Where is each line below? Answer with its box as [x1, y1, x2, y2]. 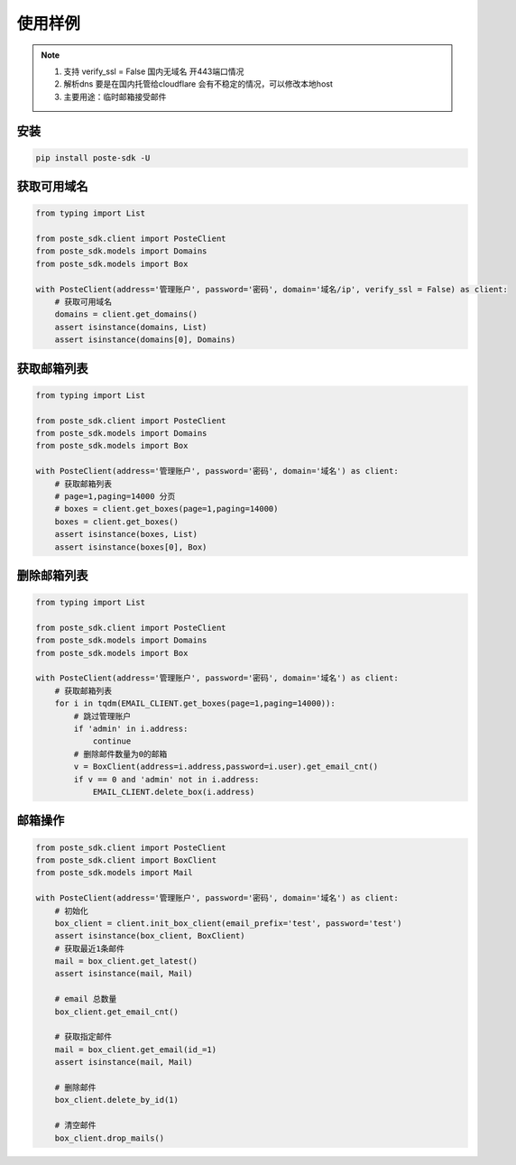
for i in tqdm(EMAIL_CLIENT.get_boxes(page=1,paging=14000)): [54, 698, 336, 708]
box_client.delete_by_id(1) [54, 1095, 180, 1105]
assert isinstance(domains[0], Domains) [54, 335, 236, 345]
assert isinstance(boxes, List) [54, 529, 198, 540]
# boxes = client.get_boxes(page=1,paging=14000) [54, 504, 279, 514]
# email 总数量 [54, 994, 117, 1004]
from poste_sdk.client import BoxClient [35, 855, 217, 865]
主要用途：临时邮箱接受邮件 [63, 91, 167, 102]
